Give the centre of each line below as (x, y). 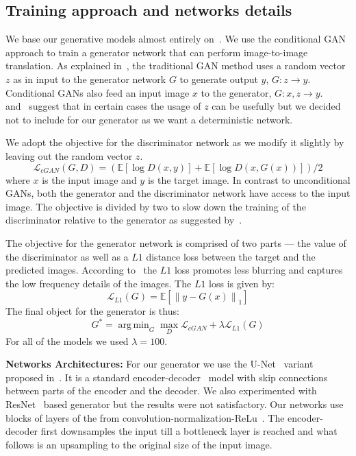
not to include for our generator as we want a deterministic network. (149, 119)
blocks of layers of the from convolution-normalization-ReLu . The (145, 417)
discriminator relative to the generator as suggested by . (124, 220)
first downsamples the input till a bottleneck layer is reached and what (189, 431)
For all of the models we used (67, 340)
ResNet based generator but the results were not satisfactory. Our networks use (175, 404)
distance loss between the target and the (231, 256)
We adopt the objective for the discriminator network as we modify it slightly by (175, 142)
